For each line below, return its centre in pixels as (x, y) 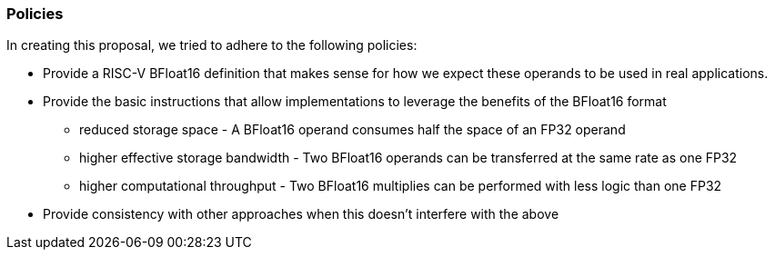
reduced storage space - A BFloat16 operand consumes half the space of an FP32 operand (352, 130)
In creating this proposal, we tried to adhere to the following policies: (212, 45)
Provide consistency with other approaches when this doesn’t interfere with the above (301, 214)
